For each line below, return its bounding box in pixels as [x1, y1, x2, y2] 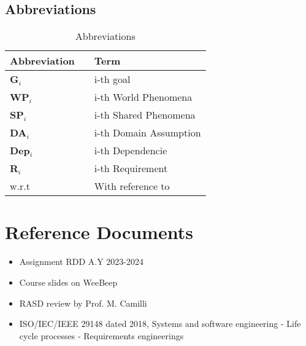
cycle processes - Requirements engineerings [19, 329, 184, 342]
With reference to [94, 179, 170, 194]
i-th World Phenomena [94, 90, 193, 104]
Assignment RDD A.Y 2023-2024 [19, 255, 143, 268]
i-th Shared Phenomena [94, 108, 196, 122]
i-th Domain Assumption [94, 125, 201, 140]
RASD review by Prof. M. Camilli [19, 296, 147, 309]
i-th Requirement [94, 161, 168, 176]
